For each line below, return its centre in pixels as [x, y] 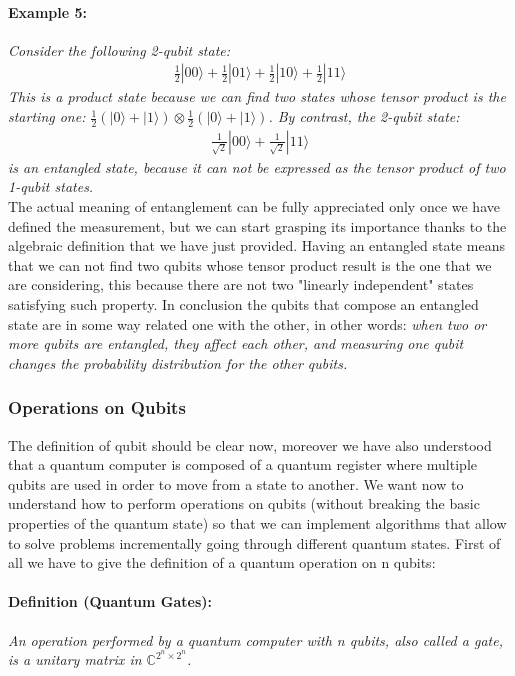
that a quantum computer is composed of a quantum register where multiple [242, 464]
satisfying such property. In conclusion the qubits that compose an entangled [243, 304]
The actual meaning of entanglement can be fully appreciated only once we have [254, 206]
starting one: [47, 116]
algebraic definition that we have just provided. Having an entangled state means [256, 245]
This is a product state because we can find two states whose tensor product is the [257, 96]
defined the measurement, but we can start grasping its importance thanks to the [257, 225]
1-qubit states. [51, 186]
